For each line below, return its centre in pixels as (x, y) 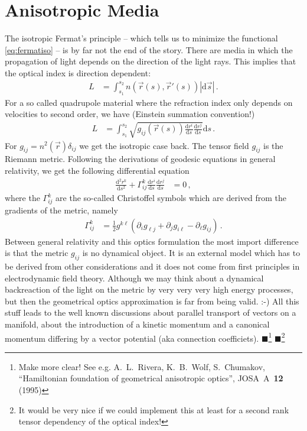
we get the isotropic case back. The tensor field (164, 145)
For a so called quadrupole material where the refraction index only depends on (149, 102)
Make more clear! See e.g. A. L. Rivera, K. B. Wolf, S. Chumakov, (142, 366)
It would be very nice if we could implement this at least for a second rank (154, 409)
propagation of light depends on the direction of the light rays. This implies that (151, 61)
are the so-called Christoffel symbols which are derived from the (171, 198)
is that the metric (37, 253)
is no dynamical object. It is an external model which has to (191, 253)
